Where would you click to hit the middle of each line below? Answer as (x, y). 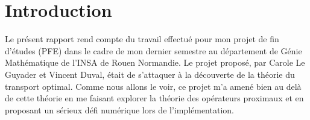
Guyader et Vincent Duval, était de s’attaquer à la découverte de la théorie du (150, 74)
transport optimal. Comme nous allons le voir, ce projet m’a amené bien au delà (153, 86)
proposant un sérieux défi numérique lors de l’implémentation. (119, 109)
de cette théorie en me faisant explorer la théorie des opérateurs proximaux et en (154, 98)
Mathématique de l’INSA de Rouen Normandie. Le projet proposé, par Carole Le (155, 62)
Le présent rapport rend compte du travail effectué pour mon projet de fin (142, 39)
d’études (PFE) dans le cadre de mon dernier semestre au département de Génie (153, 50)
